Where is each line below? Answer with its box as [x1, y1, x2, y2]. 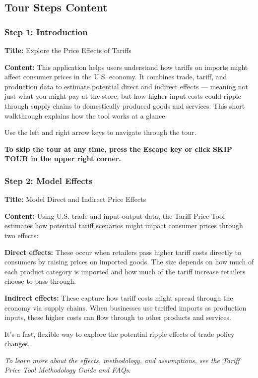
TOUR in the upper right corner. [4, 153, 122, 164]
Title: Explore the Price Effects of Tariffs [4, 45, 131, 55]
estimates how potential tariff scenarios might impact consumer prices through [4, 220, 243, 231]
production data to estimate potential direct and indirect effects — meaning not [4, 81, 249, 91]
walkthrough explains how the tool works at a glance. [4, 110, 167, 121]
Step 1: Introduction [4, 25, 88, 38]
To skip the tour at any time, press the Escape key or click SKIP [4, 143, 232, 154]
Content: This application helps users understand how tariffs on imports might [4, 62, 248, 72]
